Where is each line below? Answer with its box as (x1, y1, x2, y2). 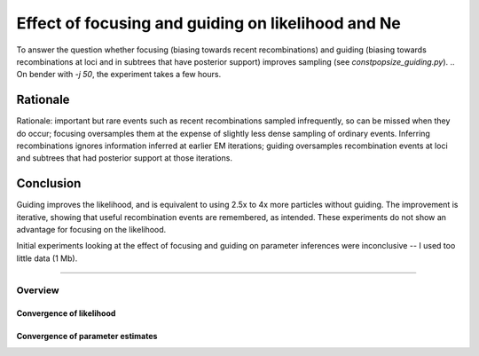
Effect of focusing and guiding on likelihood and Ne (16, 13, 401, 33)
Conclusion (16, 176, 82, 191)
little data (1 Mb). (16, 253, 78, 264)
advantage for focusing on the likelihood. (16, 225, 167, 235)
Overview (16, 284, 59, 297)
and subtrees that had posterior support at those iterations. (16, 153, 232, 163)
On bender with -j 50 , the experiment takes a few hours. (16, 69, 222, 80)
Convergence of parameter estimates (16, 331, 158, 342)
